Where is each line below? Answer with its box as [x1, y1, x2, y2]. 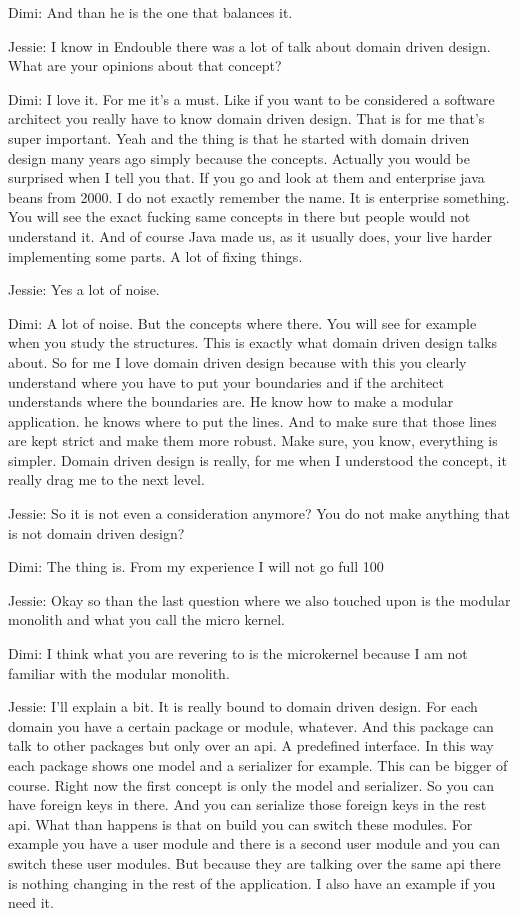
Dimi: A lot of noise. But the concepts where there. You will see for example [8, 312, 477, 333]
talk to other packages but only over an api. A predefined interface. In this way [8, 735, 494, 756]
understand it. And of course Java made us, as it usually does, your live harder [8, 225, 492, 246]
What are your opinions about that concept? [8, 55, 282, 76]
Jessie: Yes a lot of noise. [8, 279, 160, 300]
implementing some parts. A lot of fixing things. [8, 245, 303, 266]
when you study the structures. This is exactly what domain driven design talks [8, 332, 498, 353]
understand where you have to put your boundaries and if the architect [8, 371, 444, 392]
